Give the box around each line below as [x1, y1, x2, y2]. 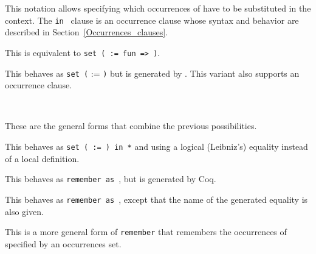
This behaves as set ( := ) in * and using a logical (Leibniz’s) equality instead [5, 139, 308, 152]
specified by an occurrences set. [5, 237, 122, 250]
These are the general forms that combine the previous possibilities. [5, 119, 257, 132]
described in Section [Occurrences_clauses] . [5, 26, 168, 38]
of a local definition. [5, 152, 80, 164]
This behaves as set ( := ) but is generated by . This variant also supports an [5, 66, 300, 79]
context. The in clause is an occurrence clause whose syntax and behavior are [5, 13, 299, 26]
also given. [5, 205, 44, 217]
